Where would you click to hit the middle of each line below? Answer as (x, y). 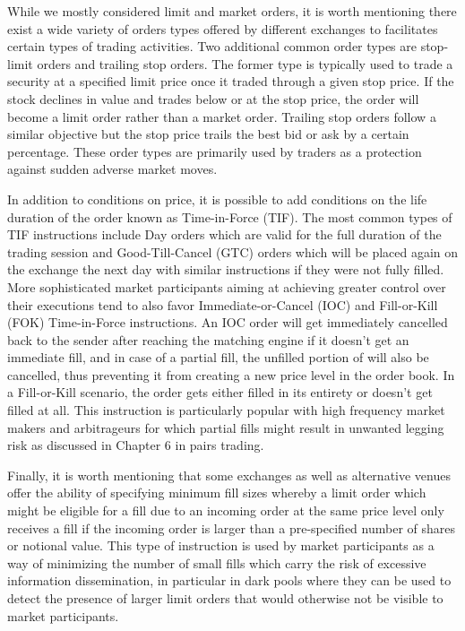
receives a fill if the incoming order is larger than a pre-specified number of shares (232, 527)
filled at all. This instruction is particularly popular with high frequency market (226, 410)
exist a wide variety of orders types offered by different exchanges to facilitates (223, 28)
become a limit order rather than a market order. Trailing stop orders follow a (222, 116)
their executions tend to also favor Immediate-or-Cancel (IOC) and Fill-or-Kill (223, 304)
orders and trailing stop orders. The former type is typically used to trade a (245, 63)
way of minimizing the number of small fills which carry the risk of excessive (217, 562)
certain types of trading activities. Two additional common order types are (212, 46)
